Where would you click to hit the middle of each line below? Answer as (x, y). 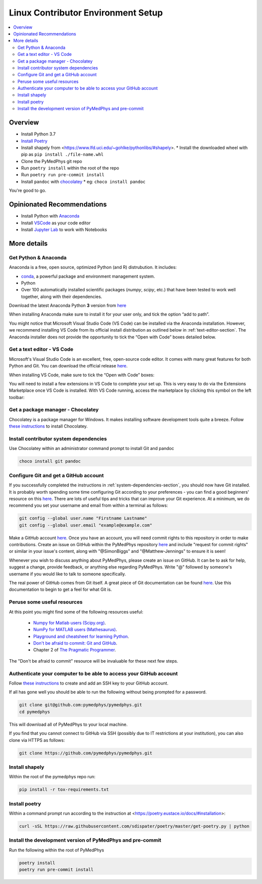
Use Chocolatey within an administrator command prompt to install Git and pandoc (91, 449)
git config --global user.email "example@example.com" (86, 525)
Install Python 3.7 (38, 134)
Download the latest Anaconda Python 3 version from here (68, 305)
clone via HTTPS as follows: (37, 740)
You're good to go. (28, 191)
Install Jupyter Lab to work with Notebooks (64, 229)
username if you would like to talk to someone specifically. (67, 574)
